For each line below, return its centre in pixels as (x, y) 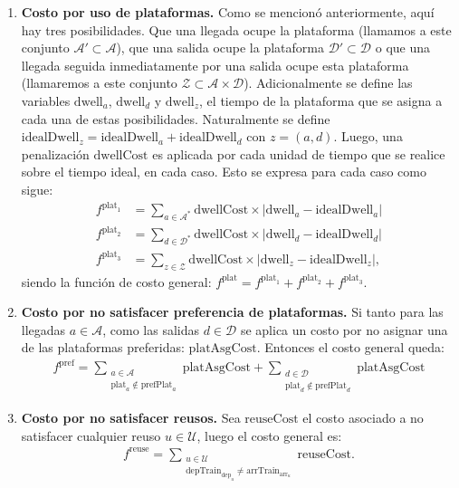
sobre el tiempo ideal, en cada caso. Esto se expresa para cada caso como (224, 172)
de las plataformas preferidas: (103, 347)
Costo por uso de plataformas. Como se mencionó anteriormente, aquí (228, 12)
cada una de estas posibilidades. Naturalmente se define (176, 118)
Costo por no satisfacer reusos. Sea (131, 417)
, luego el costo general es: (269, 435)
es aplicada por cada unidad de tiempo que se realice (299, 153)
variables (46, 100)
